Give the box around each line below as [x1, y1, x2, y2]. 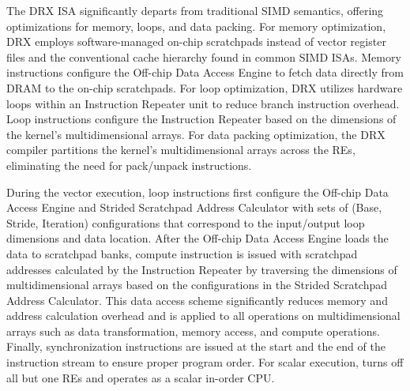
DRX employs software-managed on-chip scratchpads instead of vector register [6, 33, 386, 50]
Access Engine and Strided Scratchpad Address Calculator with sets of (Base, [6, 199, 382, 216]
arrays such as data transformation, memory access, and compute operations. [6, 322, 380, 339]
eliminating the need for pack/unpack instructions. [6, 156, 252, 173]
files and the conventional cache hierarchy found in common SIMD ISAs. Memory [6, 48, 401, 65]
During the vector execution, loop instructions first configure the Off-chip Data [6, 183, 389, 200]
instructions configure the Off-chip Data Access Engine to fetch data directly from [6, 64, 404, 81]
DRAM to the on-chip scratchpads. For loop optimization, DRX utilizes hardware [6, 79, 403, 96]
